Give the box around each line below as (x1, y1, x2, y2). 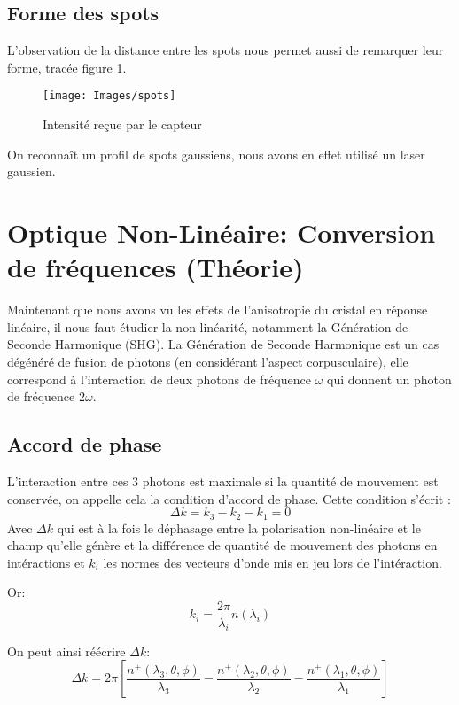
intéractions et (7, 553, 85, 571)
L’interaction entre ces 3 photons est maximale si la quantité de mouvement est (7, 471, 439, 490)
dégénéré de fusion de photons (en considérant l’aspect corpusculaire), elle (7, 352, 408, 370)
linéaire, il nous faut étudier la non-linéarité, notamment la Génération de (7, 317, 408, 336)
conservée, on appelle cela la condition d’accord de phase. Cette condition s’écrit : (7, 489, 451, 507)
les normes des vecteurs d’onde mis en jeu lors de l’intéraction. (103, 553, 442, 571)
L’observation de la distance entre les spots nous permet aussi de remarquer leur (7, 41, 444, 59)
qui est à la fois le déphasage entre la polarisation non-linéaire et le (57, 518, 421, 537)
